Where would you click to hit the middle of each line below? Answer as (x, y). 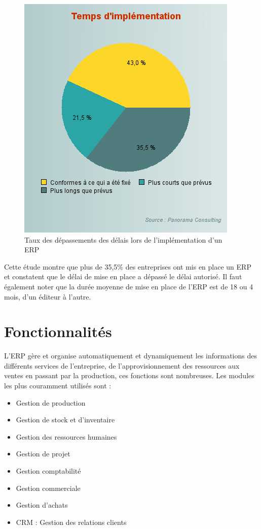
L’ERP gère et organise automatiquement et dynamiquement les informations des (130, 356)
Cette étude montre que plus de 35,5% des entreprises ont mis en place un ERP (128, 266)
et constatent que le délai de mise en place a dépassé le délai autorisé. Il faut (123, 276)
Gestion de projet (43, 454)
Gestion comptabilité (48, 471)
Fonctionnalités (58, 331)
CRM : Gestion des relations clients (71, 522)
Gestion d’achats (42, 505)
